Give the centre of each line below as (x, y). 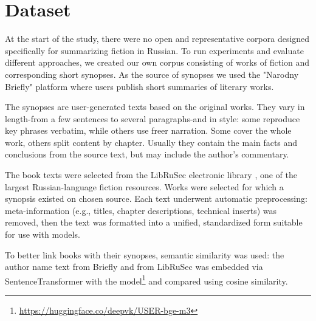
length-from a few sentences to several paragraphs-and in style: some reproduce (153, 118)
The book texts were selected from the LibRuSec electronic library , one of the (151, 175)
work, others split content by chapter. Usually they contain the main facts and (151, 142)
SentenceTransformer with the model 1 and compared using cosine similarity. (146, 280)
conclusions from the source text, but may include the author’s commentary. (147, 154)
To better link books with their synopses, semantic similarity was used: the (145, 254)
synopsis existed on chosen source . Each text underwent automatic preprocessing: (156, 198)
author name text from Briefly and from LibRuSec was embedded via (134, 267)
